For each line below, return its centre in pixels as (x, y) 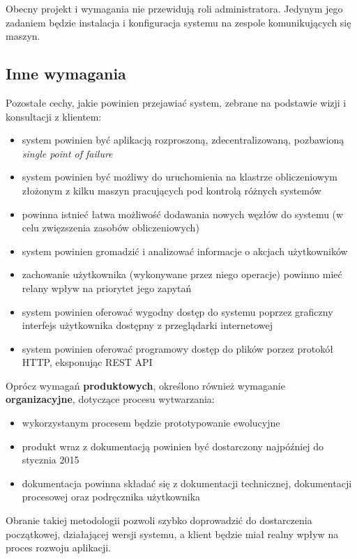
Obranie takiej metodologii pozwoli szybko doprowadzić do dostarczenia (159, 520)
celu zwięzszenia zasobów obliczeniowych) (111, 228)
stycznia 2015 (51, 460)
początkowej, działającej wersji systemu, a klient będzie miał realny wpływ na (172, 534)
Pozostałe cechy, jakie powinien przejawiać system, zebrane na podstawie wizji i (176, 102)
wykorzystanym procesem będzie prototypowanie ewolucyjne (151, 423)
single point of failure (67, 153)
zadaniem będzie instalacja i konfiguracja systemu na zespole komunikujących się (178, 22)
